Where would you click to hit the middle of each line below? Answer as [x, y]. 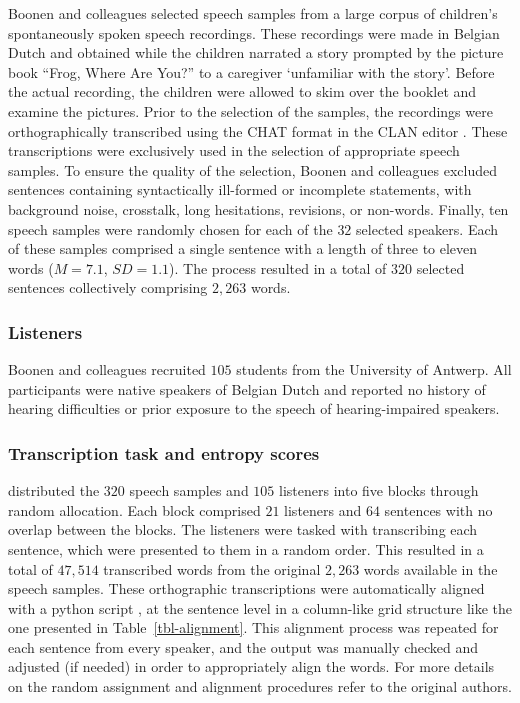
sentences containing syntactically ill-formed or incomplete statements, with [240, 189]
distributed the [54, 490]
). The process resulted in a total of [278, 267]
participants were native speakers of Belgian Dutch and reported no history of [247, 388]
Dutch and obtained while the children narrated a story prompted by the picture [256, 52]
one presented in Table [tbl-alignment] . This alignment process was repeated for [253, 627]
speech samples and [189, 490]
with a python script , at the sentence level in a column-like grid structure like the [260, 607]
